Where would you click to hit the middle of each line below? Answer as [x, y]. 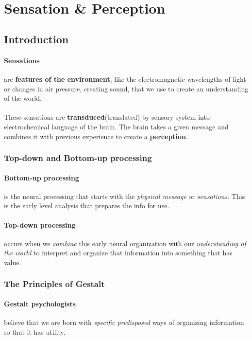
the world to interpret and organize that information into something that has [118, 253]
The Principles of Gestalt [54, 284]
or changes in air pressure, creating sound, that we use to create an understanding [126, 88]
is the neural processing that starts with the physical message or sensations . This [125, 196]
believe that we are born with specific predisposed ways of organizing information [124, 322]
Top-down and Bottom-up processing [78, 158]
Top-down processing [40, 224]
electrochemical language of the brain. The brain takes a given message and [116, 126]
